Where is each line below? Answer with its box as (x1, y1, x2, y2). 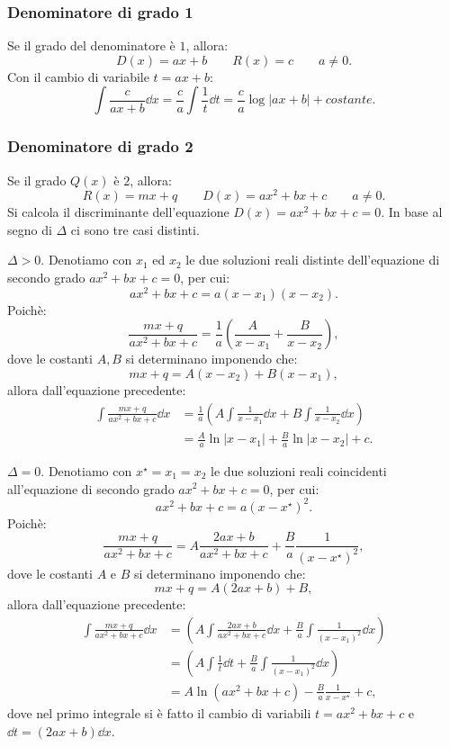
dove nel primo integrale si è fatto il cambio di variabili (7, 703, 311, 722)
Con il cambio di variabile (7, 67, 149, 85)
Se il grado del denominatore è (7, 36, 175, 55)
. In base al (381, 202, 443, 221)
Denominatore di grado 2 (7, 135, 193, 157)
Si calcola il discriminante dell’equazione (7, 202, 229, 221)
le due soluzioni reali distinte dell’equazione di (185, 250, 440, 269)
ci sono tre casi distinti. (70, 220, 200, 238)
